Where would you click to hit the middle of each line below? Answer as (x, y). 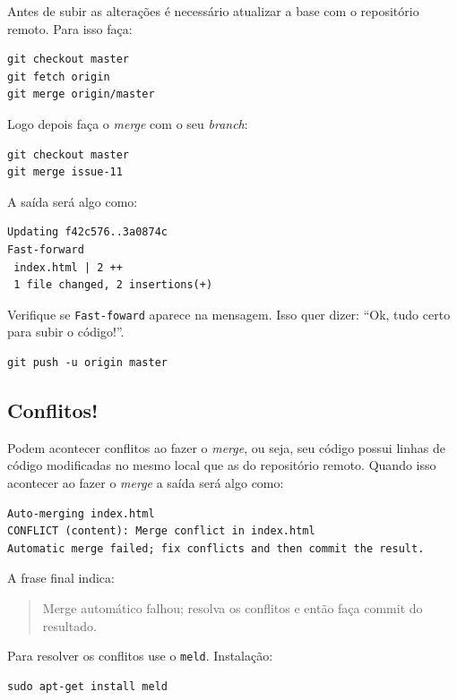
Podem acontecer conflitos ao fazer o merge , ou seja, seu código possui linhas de (226, 447)
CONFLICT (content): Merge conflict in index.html (161, 531)
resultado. (69, 625)
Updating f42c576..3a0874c (87, 232)
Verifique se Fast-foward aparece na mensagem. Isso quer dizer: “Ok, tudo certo (229, 314)
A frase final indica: (61, 578)
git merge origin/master (81, 94)
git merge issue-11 (65, 172)
